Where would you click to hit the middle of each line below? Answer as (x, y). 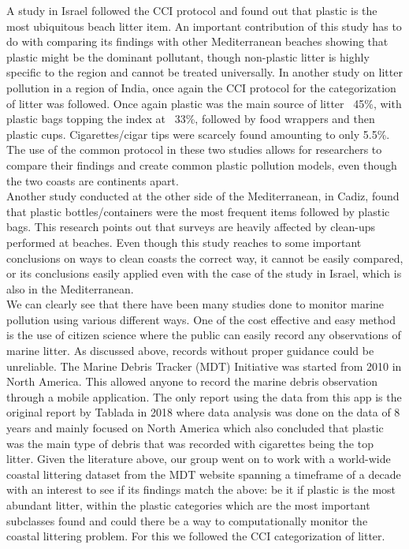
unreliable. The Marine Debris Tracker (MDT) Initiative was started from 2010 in (204, 366)
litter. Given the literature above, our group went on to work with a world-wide (199, 459)
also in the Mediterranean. (70, 288)
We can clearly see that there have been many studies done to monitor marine (195, 304)
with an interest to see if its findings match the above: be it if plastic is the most (201, 489)
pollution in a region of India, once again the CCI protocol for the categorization (201, 87)
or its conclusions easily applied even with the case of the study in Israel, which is (204, 273)
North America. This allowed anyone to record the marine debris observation (192, 381)
